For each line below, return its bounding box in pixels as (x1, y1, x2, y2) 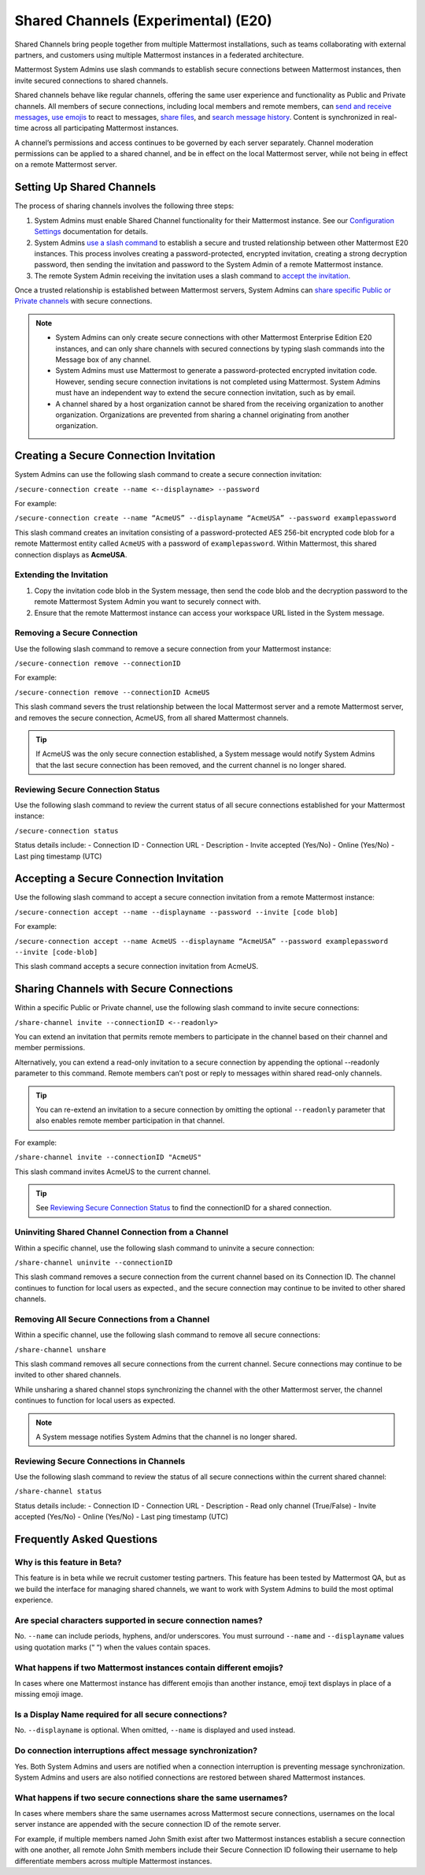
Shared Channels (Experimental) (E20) (14, 12, 273, 29)
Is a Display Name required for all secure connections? (14, 1709, 227, 1720)
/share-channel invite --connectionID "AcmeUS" (14, 1153, 202, 1162)
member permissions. (14, 1043, 86, 1053)
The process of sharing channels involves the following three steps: (14, 201, 235, 211)
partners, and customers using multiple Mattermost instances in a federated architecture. (14, 50, 305, 59)
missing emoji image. (14, 1690, 83, 1699)
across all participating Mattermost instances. (30, 123, 179, 133)
